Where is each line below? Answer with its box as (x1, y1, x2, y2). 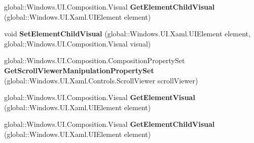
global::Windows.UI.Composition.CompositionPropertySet (4, 55, 185, 66)
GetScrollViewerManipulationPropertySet (4, 65, 154, 75)
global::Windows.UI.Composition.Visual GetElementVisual (4, 92, 195, 103)
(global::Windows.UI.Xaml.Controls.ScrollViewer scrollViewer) (4, 75, 198, 85)
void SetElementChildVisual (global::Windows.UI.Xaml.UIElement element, (4, 28, 250, 39)
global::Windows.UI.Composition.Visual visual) (4, 38, 151, 49)
